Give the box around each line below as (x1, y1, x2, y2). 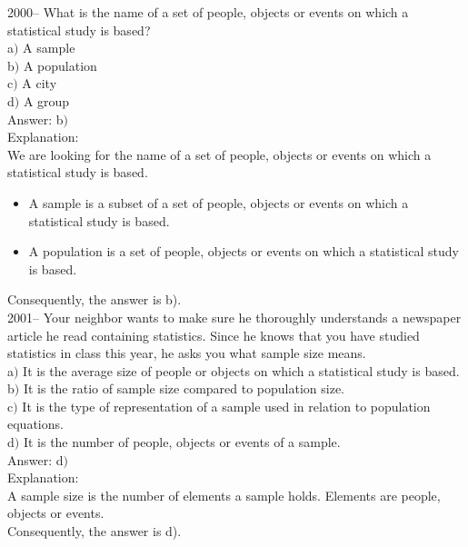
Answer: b (7, 109, 64, 128)
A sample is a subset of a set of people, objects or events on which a (28, 193, 409, 212)
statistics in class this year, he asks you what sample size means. (7, 343, 366, 363)
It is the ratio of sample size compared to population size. (23, 379, 344, 398)
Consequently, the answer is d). (7, 522, 182, 541)
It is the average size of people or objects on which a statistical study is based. (23, 361, 460, 380)
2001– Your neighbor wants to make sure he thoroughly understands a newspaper (7, 307, 462, 326)
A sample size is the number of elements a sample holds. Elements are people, (7, 485, 441, 504)
